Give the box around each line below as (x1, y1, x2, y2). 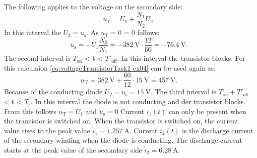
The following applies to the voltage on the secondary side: (4, 1, 183, 11)
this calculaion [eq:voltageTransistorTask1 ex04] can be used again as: (4, 62, 216, 73)
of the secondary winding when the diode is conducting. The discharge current (4, 135, 242, 145)
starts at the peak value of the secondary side (4, 145, 142, 155)
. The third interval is (150, 86, 217, 97)
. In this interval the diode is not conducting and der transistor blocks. (31, 96, 246, 107)
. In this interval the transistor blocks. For (117, 53, 246, 63)
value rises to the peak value (4, 125, 90, 135)
